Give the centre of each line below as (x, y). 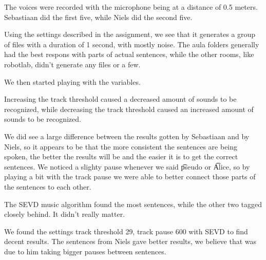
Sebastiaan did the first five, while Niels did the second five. (98, 17)
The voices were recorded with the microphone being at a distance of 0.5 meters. (131, 7)
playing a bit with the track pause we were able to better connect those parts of (130, 177)
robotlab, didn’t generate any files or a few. (72, 64)
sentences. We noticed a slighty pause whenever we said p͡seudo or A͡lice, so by (127, 166)
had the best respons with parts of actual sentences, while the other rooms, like (129, 54)
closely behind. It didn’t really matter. (65, 214)
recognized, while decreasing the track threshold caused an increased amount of (129, 109)
